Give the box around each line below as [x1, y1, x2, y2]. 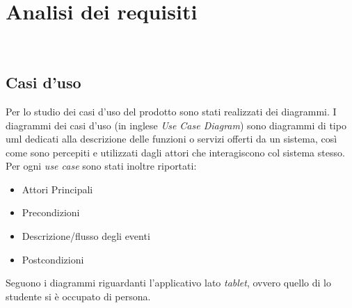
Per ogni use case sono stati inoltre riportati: [6, 159, 197, 173]
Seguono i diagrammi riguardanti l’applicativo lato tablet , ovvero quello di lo [6, 275, 331, 290]
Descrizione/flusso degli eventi [22, 229, 150, 243]
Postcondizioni [22, 252, 84, 266]
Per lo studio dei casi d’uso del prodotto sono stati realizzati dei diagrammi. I [6, 104, 337, 118]
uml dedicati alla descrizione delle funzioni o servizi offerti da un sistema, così [6, 131, 337, 146]
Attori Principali [22, 181, 93, 196]
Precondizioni [22, 205, 80, 220]
